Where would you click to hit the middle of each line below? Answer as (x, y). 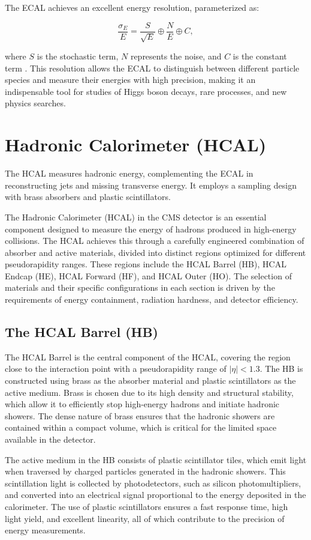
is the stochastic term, (78, 56)
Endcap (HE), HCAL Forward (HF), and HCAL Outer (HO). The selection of (148, 275)
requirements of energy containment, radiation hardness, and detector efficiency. (152, 299)
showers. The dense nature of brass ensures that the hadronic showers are (140, 415)
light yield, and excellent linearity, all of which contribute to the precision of (145, 518)
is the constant (260, 56)
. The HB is (281, 369)
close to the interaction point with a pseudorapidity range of (116, 369)
